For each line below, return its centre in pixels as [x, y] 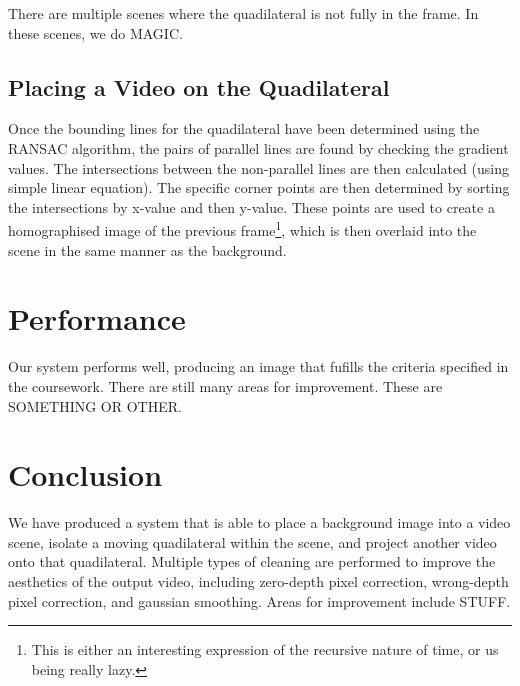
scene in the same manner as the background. [147, 249]
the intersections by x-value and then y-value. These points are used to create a [251, 206]
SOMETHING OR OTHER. [95, 405]
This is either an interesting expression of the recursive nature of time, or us [265, 649]
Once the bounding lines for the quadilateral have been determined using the [244, 128]
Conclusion [85, 474]
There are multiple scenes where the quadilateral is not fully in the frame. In [243, 13]
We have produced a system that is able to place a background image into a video [259, 522]
